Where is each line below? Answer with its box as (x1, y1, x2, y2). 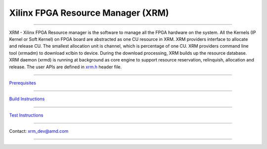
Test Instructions (9, 112, 44, 118)
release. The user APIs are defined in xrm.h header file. (9, 64, 122, 70)
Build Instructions (9, 96, 45, 102)
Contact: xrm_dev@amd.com (9, 128, 69, 134)
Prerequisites (9, 80, 37, 86)
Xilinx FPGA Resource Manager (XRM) (9, 7, 169, 18)
